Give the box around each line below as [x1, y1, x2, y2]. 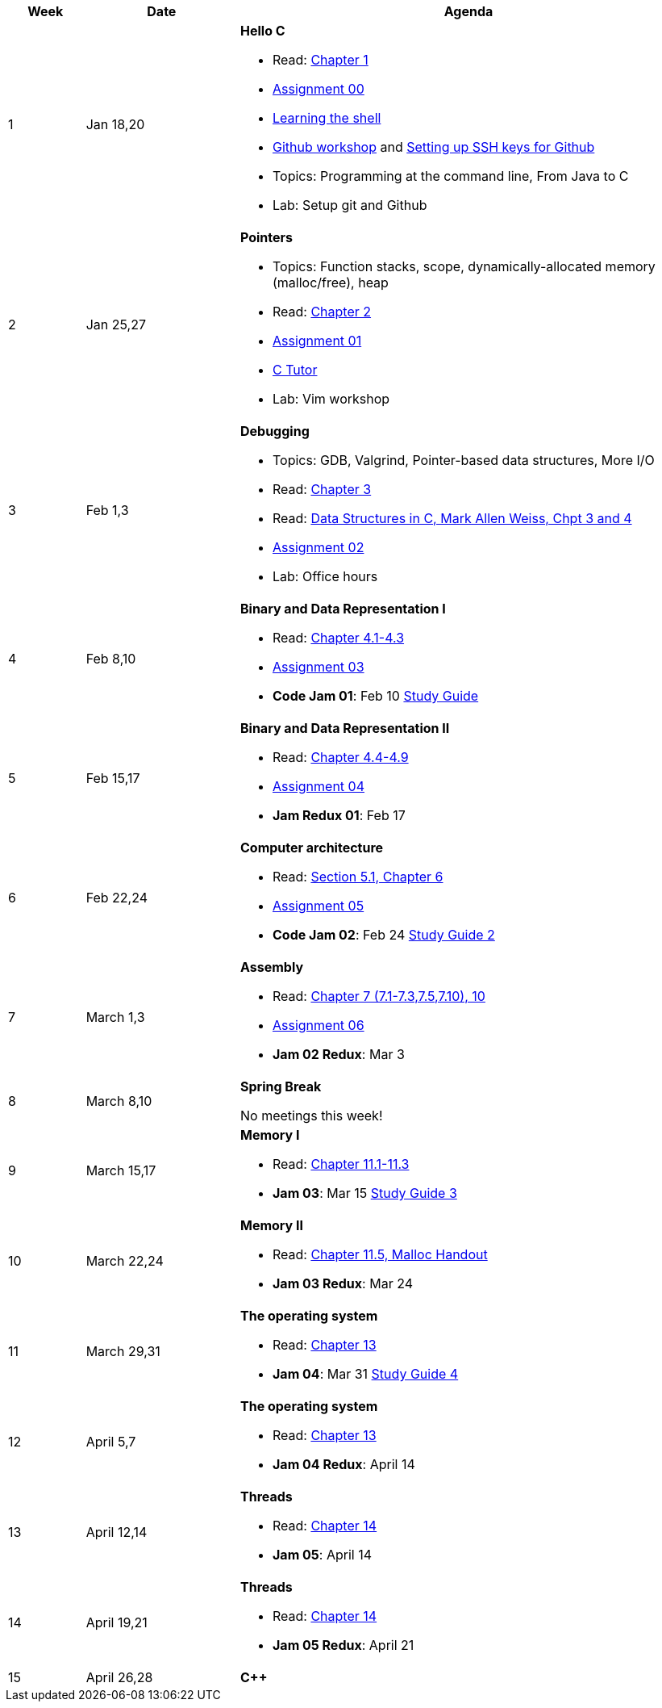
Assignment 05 [272, 898, 364, 914]
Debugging [239, 423, 310, 439]
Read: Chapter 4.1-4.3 [272, 630, 405, 646]
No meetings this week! [239, 1107, 383, 1124]
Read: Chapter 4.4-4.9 [272, 749, 409, 765]
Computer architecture [239, 839, 384, 856]
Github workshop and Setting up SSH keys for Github [272, 139, 595, 155]
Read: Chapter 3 [272, 481, 372, 497]
